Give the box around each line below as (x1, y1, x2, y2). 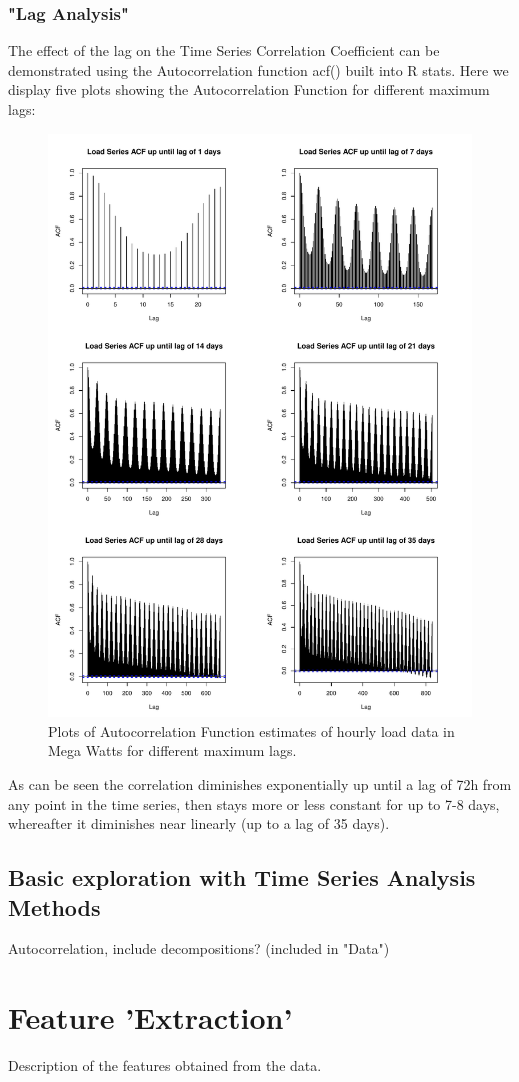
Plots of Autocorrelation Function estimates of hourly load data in (48, 720, 455, 741)
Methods (8, 891, 101, 922)
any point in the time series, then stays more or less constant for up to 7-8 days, (8, 793, 500, 814)
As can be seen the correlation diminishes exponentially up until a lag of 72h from (8, 773, 512, 794)
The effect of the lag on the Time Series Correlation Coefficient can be (8, 40, 440, 61)
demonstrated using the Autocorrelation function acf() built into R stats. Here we (8, 59, 509, 80)
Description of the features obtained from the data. (8, 1055, 322, 1076)
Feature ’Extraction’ (8, 997, 293, 1038)
